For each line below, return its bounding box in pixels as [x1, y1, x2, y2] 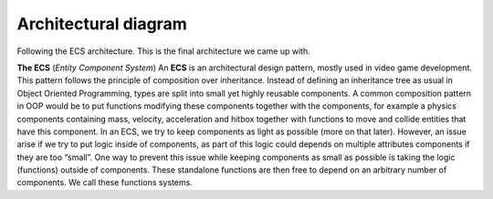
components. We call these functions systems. [16, 177, 194, 188]
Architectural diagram [16, 14, 187, 34]
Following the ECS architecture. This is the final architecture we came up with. [16, 46, 310, 57]
